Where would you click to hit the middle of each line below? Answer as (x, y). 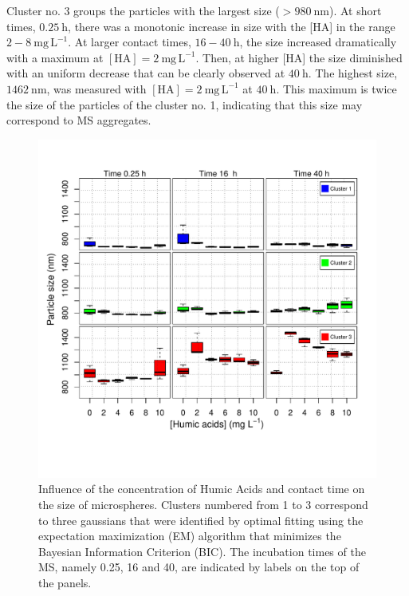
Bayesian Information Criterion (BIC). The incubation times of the (202, 551)
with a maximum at (55, 57)
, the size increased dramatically (318, 42)
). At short (355, 10)
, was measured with (96, 88)
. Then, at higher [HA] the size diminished (299, 57)
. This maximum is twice (336, 88)
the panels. (65, 582)
